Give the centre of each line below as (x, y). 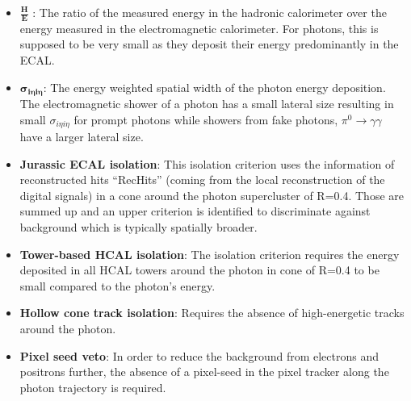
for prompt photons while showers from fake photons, (206, 119)
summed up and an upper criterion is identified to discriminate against (195, 211)
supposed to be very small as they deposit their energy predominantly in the (209, 44)
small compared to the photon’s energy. (117, 285)
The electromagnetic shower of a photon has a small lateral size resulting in (207, 104)
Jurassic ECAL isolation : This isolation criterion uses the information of (207, 163)
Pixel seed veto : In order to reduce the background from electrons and (199, 355)
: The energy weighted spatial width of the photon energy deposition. (214, 87)
